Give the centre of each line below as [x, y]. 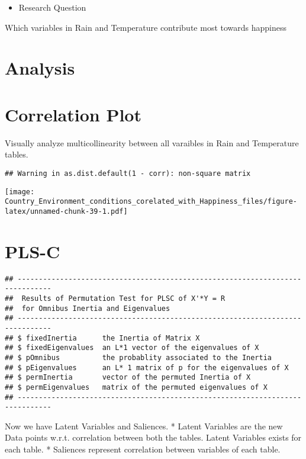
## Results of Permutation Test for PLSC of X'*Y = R [115, 298]
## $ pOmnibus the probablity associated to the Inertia [138, 357]
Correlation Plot [73, 114]
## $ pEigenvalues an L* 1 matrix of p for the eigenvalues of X [147, 367]
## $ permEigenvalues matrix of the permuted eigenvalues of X [136, 387]
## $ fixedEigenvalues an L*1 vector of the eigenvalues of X [132, 348]
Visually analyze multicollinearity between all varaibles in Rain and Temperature [152, 142]
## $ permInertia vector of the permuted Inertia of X [128, 378]
